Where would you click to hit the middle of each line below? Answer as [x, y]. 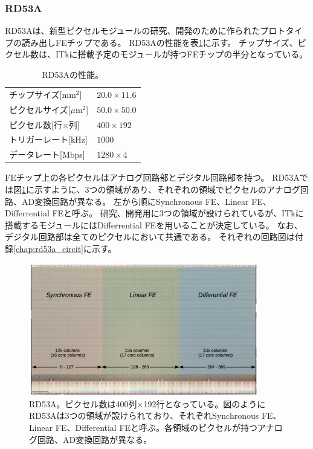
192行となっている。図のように [205, 403]
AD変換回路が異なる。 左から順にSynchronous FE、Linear [135, 201]
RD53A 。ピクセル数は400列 [83, 403]
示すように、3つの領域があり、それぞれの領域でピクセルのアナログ [167, 189]
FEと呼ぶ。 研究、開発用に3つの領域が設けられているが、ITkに [178, 213]
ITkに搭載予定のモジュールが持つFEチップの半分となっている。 [182, 54]
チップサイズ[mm [43, 94]
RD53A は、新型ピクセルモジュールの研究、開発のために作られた [133, 31]
